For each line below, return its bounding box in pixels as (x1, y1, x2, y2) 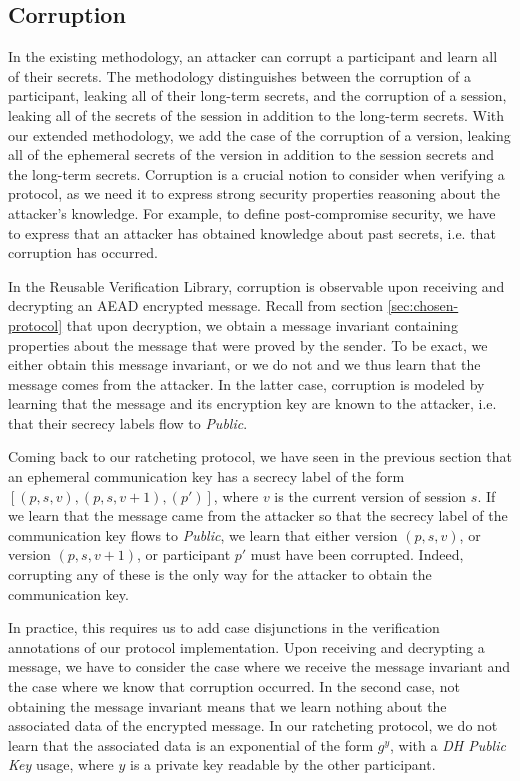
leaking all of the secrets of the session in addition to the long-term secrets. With (8, 104, 505, 125)
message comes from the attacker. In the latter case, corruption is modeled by (8, 373, 485, 394)
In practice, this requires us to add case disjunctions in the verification (8, 617, 440, 638)
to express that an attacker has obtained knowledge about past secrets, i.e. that (8, 222, 496, 243)
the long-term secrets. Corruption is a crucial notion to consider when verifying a (8, 163, 505, 184)
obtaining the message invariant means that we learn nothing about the (8, 695, 447, 716)
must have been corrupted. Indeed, (250, 544, 464, 565)
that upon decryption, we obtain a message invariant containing (66, 314, 458, 335)
